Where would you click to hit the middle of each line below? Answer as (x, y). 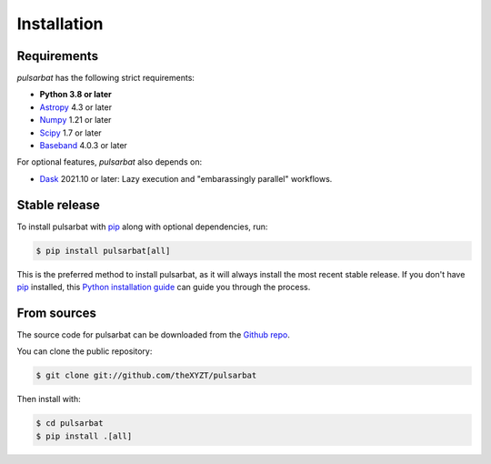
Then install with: (49, 399)
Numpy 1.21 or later (75, 120)
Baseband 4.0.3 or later (83, 146)
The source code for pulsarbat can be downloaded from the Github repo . (153, 334)
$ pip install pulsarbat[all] (103, 251)
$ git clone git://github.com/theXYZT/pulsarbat (146, 376)
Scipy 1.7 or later (70, 133)
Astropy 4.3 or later (76, 107)
